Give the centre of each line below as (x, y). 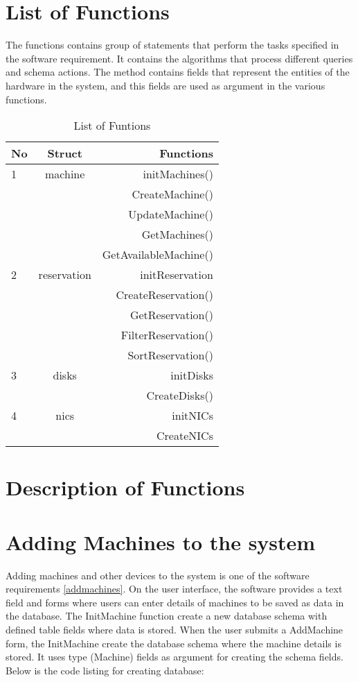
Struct (65, 153)
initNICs (193, 416)
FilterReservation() (167, 335)
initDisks (192, 375)
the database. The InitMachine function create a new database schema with (167, 616)
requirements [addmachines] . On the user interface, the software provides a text (174, 589)
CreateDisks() (180, 395)
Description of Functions (125, 487)
